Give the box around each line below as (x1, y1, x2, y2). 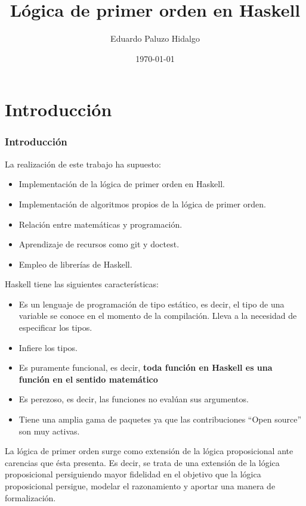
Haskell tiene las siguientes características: (5, 278, 159, 290)
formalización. (5, 491, 56, 504)
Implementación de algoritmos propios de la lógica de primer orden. (18, 197, 266, 210)
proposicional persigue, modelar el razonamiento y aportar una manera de (5, 480, 276, 492)
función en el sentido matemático (18, 372, 158, 385)
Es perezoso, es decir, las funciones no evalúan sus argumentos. (18, 393, 249, 405)
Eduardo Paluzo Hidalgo (110, 32, 200, 45)
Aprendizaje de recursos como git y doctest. (18, 238, 180, 250)
